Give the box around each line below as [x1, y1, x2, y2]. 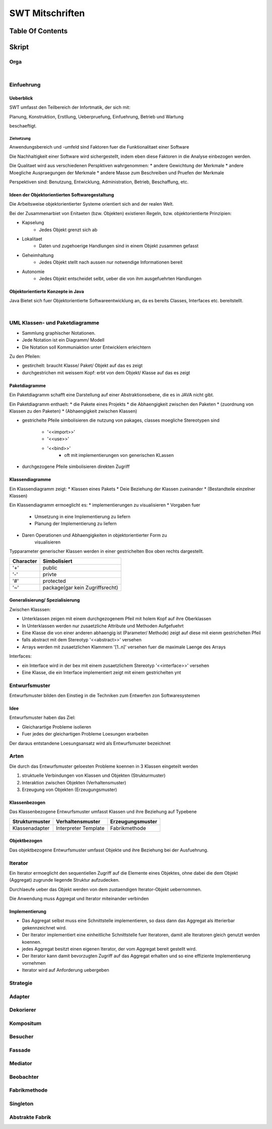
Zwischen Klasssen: [9, 606, 51, 612]
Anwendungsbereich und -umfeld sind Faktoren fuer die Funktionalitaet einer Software [9, 144, 189, 150]
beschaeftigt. [9, 123, 37, 129]
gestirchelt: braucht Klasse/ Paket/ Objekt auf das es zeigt [22, 363, 143, 369]
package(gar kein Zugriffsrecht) [43, 584, 118, 591]
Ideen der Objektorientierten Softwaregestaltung [9, 192, 114, 197]
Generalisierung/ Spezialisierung [9, 597, 80, 603]
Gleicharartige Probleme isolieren [22, 723, 92, 730]
